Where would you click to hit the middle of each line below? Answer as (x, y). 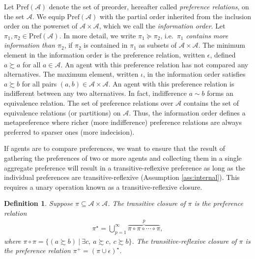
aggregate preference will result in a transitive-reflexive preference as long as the (125, 167)
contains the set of (211, 102)
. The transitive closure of (147, 203)
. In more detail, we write (98, 35)
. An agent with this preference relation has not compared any (155, 64)
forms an (220, 93)
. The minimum (222, 45)
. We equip (48, 16)
